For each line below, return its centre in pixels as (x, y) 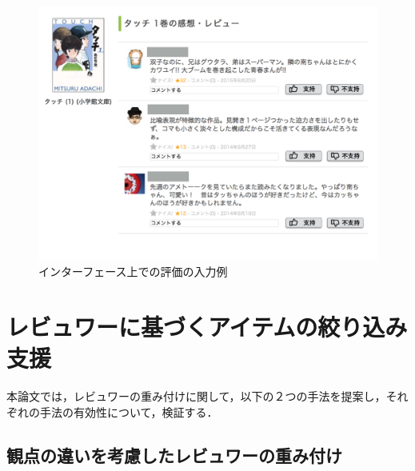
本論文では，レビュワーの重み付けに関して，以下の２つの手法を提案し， (196, 396)
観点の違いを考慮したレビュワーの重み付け (174, 455)
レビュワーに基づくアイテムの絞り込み (207, 326)
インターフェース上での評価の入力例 (133, 271)
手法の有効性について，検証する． (129, 411)
